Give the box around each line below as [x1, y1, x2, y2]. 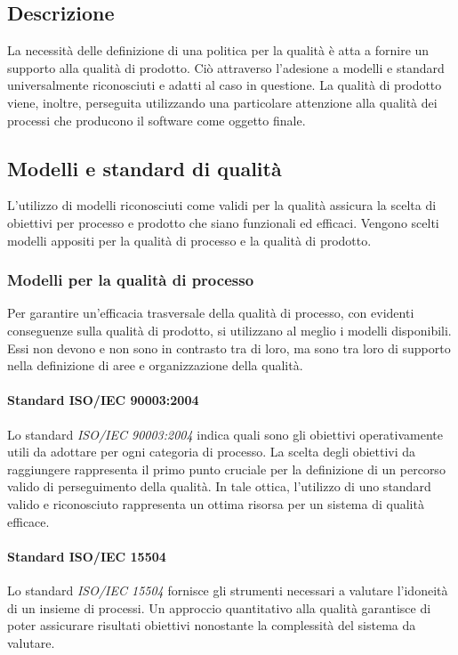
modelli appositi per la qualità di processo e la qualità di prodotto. [7, 230, 372, 249]
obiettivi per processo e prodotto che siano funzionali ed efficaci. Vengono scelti [7, 213, 439, 231]
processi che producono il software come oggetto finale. [7, 110, 306, 129]
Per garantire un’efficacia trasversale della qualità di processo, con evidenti [7, 303, 414, 322]
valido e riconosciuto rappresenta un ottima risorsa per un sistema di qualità [7, 494, 424, 513]
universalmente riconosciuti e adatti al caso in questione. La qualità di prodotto [7, 76, 442, 94]
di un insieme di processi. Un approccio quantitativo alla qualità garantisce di [7, 598, 431, 617]
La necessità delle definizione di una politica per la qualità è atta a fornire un [7, 41, 430, 60]
